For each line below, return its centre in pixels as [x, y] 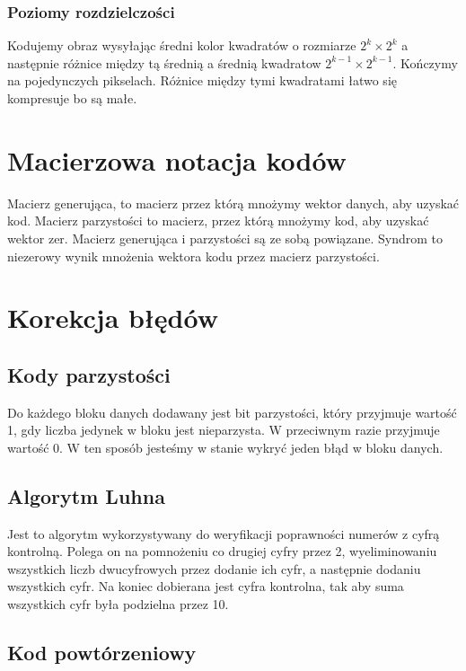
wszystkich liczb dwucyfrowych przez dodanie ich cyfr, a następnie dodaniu [214, 568]
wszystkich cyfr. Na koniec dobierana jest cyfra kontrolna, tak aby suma [206, 586]
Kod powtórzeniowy [102, 653]
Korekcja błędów [113, 318]
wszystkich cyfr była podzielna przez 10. [118, 604]
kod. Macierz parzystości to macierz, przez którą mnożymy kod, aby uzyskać [218, 221]
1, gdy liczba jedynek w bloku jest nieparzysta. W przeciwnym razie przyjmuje [224, 430]
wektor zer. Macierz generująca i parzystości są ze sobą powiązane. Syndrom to [225, 238]
